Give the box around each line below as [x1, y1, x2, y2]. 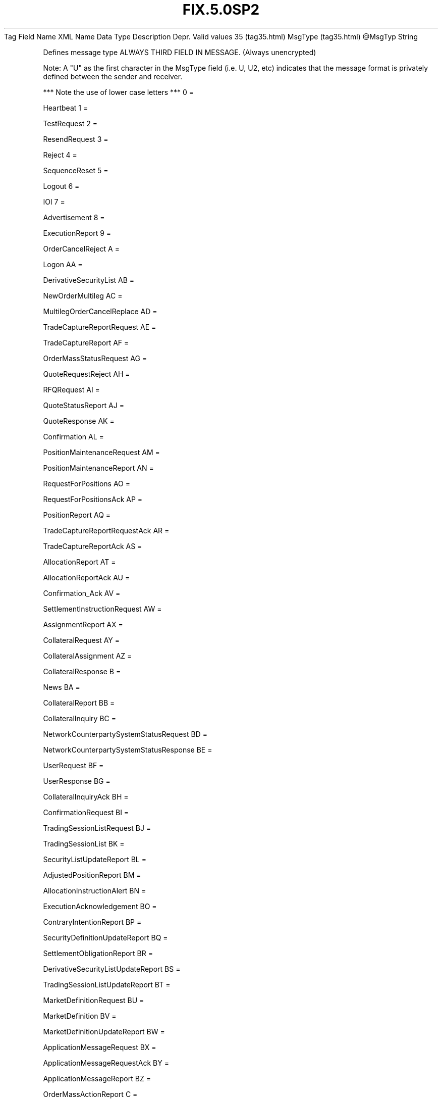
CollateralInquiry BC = [43, 714, 116, 723]
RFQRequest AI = [43, 385, 100, 394]
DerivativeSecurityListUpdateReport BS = [43, 964, 181, 973]
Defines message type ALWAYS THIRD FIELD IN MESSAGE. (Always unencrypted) [43, 47, 316, 57]
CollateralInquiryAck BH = [43, 792, 129, 801]
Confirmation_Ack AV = [43, 588, 121, 597]
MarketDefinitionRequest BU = [43, 995, 144, 1005]
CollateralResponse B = [43, 667, 121, 676]
